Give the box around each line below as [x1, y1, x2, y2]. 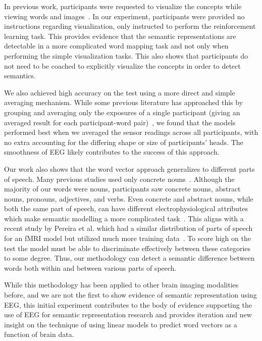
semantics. [4, 70, 36, 81]
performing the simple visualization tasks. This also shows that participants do [4, 50, 248, 61]
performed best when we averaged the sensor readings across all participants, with [4, 127, 258, 137]
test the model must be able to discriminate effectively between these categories [4, 242, 251, 253]
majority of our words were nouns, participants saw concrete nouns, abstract [4, 183, 241, 194]
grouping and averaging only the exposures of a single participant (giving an [4, 107, 240, 117]
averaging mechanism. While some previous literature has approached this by [4, 97, 243, 108]
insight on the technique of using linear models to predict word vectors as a [4, 319, 237, 329]
